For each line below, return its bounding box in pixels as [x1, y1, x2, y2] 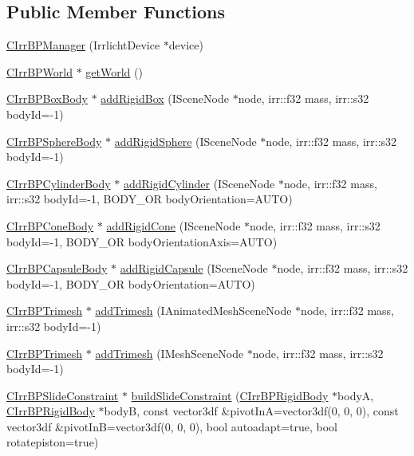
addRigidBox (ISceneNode [101, 90, 229, 107]
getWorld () [85, 63, 143, 80]
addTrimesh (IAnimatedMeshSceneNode [95, 302, 292, 319]
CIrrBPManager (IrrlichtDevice [6, 37, 160, 53]
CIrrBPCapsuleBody [6, 260, 108, 277]
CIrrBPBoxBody [6, 90, 88, 107]
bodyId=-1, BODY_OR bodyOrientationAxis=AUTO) [6, 233, 278, 250]
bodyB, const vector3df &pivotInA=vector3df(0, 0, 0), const [104, 403, 399, 419]
